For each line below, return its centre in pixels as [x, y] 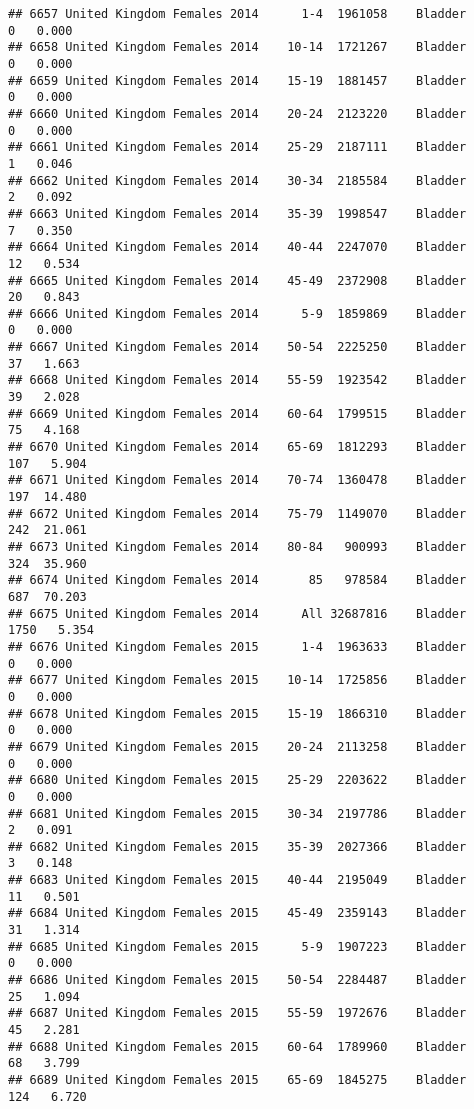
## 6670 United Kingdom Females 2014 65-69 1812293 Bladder [237, 447]
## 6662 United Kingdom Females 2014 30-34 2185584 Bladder [237, 180]
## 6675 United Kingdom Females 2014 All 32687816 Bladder [237, 613]
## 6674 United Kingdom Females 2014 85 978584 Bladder [237, 580]
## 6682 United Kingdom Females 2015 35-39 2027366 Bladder [237, 846]
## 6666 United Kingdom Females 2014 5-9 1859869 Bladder [237, 313]
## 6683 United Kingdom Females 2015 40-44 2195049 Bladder [237, 880]
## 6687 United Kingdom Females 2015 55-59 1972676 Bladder [237, 1013]
